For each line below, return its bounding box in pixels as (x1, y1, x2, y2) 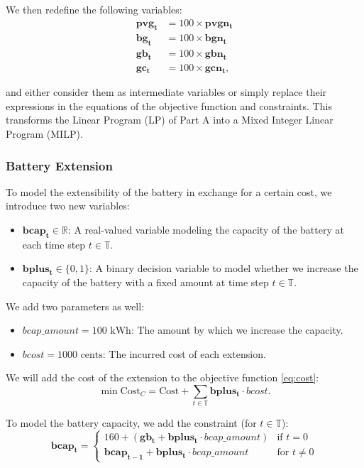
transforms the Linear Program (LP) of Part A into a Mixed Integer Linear (6, 112, 333, 127)
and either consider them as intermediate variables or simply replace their (6, 85, 327, 99)
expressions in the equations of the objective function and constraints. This (6, 98, 332, 113)
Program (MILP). (6, 126, 83, 141)
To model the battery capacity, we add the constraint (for (6, 415, 257, 430)
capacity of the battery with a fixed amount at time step (22, 274, 269, 289)
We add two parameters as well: (6, 298, 145, 313)
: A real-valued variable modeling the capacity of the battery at (67, 222, 344, 236)
